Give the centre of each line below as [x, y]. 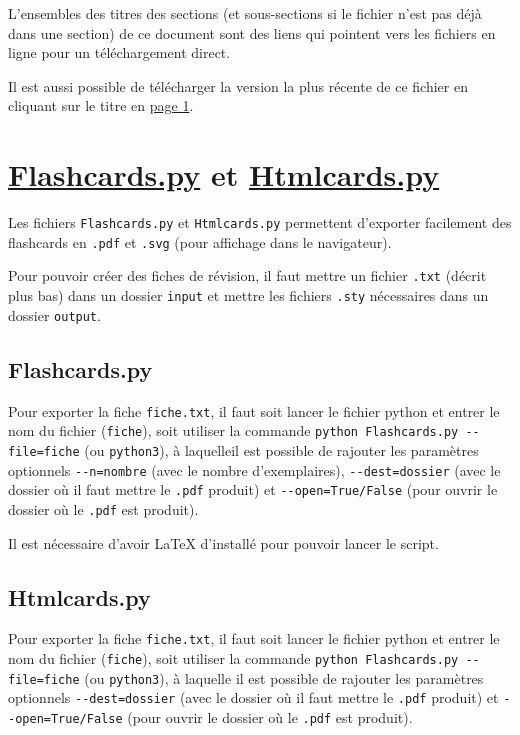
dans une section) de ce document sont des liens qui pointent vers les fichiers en [252, 32]
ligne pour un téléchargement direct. [119, 52]
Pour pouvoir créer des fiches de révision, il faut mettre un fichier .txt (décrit [247, 275]
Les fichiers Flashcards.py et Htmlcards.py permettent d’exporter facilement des [260, 222]
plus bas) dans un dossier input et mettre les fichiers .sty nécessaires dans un [248, 295]
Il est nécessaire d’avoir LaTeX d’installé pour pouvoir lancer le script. [223, 542]
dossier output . [54, 314]
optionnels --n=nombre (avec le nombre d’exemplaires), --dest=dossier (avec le [254, 469]
